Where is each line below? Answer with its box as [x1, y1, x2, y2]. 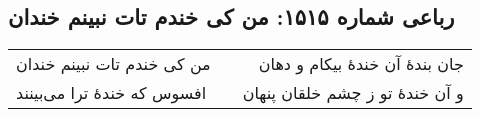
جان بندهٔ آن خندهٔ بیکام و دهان [258, 52, 464, 76]
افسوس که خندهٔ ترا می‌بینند [16, 81, 207, 105]
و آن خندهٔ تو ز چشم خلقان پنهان [242, 81, 464, 105]
